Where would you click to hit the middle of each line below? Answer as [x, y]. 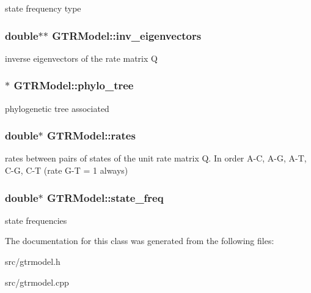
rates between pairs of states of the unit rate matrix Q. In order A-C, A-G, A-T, [156, 158]
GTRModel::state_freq [105, 197]
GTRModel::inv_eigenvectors [127, 35]
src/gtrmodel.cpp [37, 282]
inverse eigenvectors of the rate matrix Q [81, 58]
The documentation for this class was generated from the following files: [140, 241]
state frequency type [43, 8]
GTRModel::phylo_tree [74, 85]
